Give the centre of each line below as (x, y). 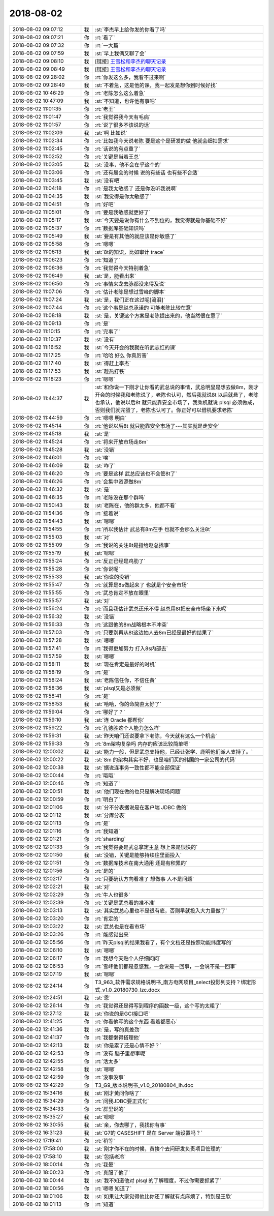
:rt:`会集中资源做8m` (119, 482)
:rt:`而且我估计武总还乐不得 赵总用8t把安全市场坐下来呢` (161, 609)
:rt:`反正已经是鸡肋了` (120, 561)
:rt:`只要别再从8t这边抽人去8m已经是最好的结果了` (154, 632)
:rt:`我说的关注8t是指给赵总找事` (133, 545)
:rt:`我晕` (105, 1165)
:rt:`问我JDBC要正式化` (122, 1101)
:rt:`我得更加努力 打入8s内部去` (131, 648)
